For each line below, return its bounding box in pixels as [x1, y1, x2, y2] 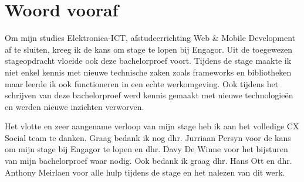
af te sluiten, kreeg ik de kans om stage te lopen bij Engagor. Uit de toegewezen [5, 43, 293, 55]
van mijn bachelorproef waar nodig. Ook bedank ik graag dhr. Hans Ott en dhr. [5, 154, 292, 167]
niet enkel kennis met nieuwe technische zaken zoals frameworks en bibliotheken [5, 66, 292, 78]
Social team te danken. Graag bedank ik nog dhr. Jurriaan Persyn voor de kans [5, 131, 291, 143]
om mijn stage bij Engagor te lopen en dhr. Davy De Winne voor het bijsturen [5, 143, 288, 155]
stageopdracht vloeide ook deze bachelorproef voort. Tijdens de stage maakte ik [5, 54, 292, 67]
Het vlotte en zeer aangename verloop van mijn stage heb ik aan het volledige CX [5, 120, 299, 132]
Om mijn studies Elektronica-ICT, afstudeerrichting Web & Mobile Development [5, 32, 296, 44]
